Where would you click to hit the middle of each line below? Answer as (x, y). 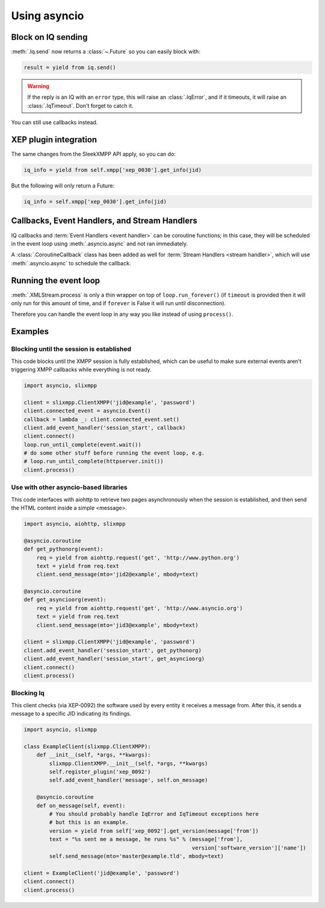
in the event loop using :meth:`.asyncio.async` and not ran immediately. (99, 244)
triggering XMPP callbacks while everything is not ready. (81, 369)
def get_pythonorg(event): (63, 549)
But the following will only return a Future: (63, 186)
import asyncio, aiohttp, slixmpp (75, 524)
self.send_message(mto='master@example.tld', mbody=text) (136, 856)
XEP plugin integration (54, 140)
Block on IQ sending (49, 37)
